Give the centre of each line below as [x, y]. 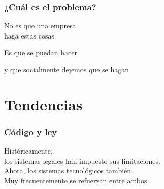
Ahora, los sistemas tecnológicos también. [69, 171]
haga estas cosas [29, 35]
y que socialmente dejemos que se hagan [67, 69]
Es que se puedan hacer [41, 52]
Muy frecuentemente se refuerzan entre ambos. [77, 180]
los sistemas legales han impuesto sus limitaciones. [82, 160]
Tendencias [43, 104]
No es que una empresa [40, 26]
